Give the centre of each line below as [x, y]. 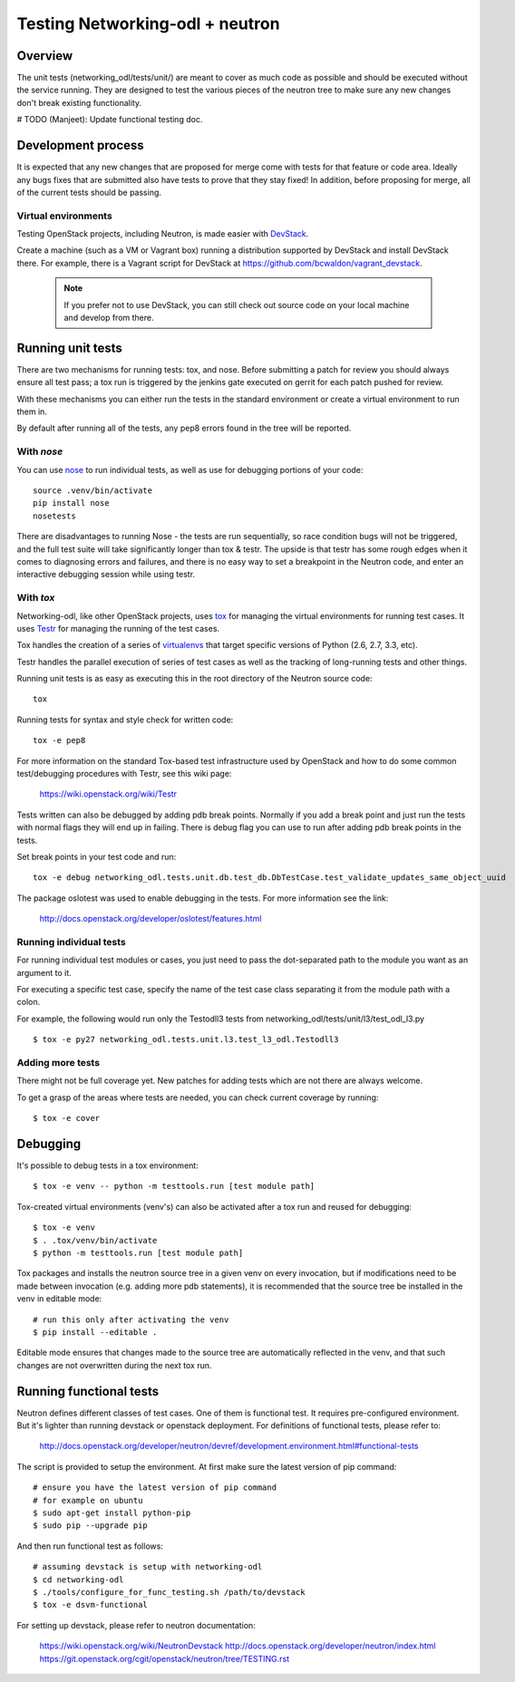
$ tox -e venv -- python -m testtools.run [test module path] [174, 1186]
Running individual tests [71, 942]
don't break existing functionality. [79, 102]
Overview [45, 56]
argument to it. [44, 972]
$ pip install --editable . [95, 1332]
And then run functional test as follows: [90, 1546]
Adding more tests [58, 1063]
